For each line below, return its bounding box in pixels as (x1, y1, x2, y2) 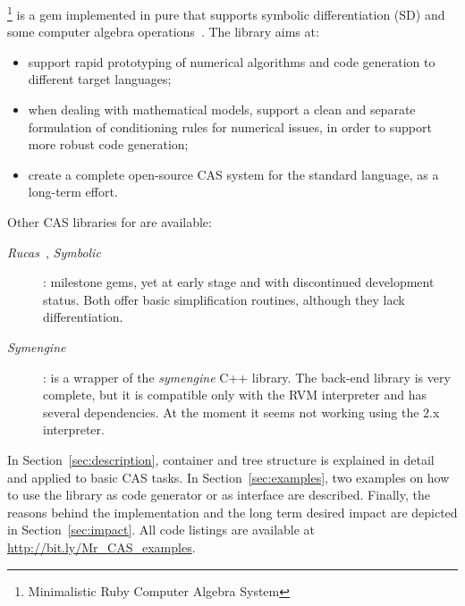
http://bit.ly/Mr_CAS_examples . (7, 537, 196, 556)
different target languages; (28, 70, 172, 88)
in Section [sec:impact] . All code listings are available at (7, 520, 316, 539)
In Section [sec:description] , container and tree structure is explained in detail (7, 450, 435, 468)
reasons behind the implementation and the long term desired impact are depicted (7, 502, 458, 521)
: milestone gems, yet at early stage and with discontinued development (43, 273, 435, 291)
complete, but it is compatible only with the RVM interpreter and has (43, 385, 427, 404)
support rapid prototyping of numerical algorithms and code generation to (28, 52, 435, 71)
